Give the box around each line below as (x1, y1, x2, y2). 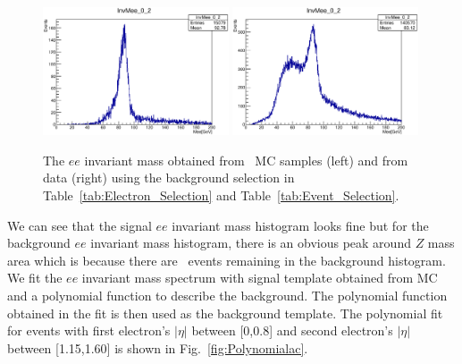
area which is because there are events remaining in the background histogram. (7, 250, 446, 269)
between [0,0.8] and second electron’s (191, 321, 393, 340)
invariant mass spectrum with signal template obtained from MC (81, 268, 438, 287)
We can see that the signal (7, 216, 152, 234)
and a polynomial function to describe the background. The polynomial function (7, 285, 448, 304)
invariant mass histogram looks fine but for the (172, 216, 429, 234)
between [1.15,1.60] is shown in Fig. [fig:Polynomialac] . (7, 338, 308, 357)
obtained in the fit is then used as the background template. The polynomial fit (7, 303, 443, 322)
